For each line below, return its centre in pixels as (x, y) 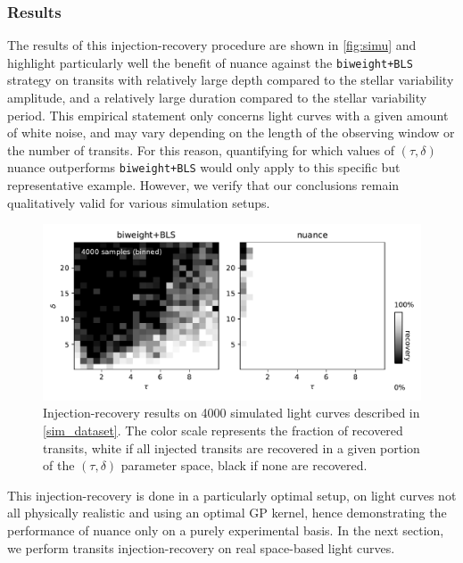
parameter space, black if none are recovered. (244, 465)
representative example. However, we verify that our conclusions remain (203, 185)
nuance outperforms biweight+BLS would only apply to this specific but (204, 167)
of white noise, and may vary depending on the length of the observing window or (231, 132)
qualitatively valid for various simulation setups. (139, 202)
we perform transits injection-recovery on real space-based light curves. (201, 547)
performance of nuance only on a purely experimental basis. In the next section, (226, 530)
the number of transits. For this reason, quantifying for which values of (201, 149)
